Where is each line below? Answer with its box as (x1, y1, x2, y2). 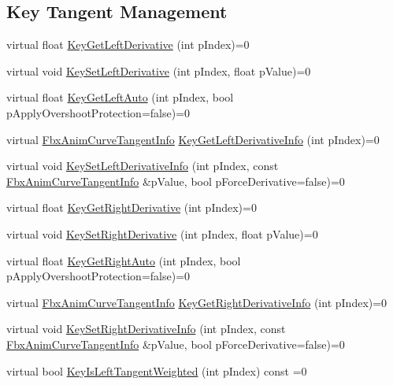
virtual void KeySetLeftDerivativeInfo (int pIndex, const (6, 157, 279, 174)
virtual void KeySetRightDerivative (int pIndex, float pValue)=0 (6, 225, 318, 242)
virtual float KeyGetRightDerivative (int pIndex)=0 (6, 199, 257, 216)
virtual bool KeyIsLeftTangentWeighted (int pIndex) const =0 (6, 362, 307, 379)
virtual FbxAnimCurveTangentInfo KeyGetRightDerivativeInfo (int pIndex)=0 (6, 294, 387, 310)
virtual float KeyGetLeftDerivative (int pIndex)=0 (6, 36, 250, 53)
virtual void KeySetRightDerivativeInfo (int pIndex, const (6, 320, 286, 337)
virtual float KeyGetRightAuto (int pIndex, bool (6, 252, 241, 268)
